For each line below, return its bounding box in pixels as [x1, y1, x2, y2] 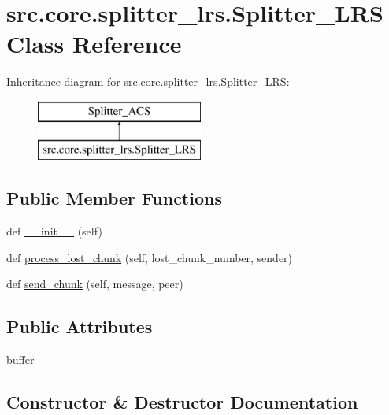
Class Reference [6, 28, 182, 60]
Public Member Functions [6, 186, 222, 210]
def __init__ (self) [6, 223, 102, 239]
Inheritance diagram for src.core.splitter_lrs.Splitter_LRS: [6, 73, 290, 90]
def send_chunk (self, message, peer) [6, 276, 183, 292]
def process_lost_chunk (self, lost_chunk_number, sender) [6, 249, 293, 265]
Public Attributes [6, 314, 153, 339]
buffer [6, 351, 35, 368]
